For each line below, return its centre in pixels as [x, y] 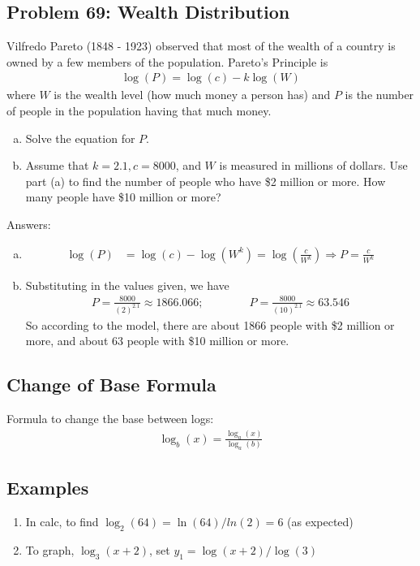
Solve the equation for [80, 138]
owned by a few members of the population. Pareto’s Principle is [167, 61]
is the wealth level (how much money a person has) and [192, 95]
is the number [379, 95]
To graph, [50, 550]
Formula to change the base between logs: [110, 419]
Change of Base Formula [111, 385]
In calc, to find [62, 522]
